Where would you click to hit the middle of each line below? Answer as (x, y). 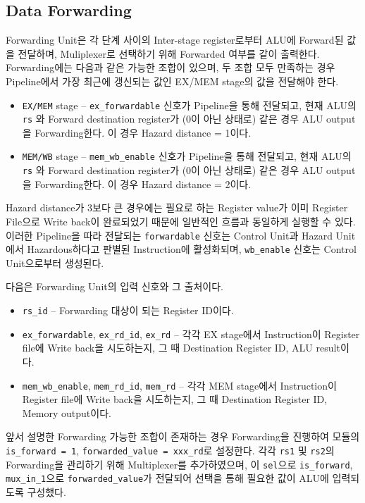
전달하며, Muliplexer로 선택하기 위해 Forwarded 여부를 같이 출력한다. (169, 53)
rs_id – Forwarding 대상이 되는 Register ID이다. (128, 310)
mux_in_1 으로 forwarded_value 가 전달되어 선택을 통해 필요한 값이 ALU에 (167, 478)
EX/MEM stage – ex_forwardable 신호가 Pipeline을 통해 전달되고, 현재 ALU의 (189, 105)
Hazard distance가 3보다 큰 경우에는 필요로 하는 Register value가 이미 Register (177, 207)
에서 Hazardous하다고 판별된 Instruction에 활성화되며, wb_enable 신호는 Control (181, 249)
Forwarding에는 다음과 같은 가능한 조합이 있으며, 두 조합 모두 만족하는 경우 (171, 67)
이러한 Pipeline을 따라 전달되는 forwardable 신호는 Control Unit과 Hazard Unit (181, 235)
